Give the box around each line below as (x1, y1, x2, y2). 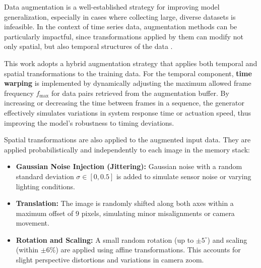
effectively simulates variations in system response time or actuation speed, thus (4, 107, 251, 118)
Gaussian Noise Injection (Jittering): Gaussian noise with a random (16, 161, 242, 172)
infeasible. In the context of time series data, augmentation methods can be (4, 21, 237, 32)
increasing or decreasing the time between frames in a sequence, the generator (4, 97, 244, 108)
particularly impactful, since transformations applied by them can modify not (4, 31, 243, 41)
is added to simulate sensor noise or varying (116, 171, 251, 181)
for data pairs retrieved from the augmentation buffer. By (51, 87, 229, 98)
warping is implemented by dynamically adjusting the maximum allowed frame (4, 78, 251, 88)
